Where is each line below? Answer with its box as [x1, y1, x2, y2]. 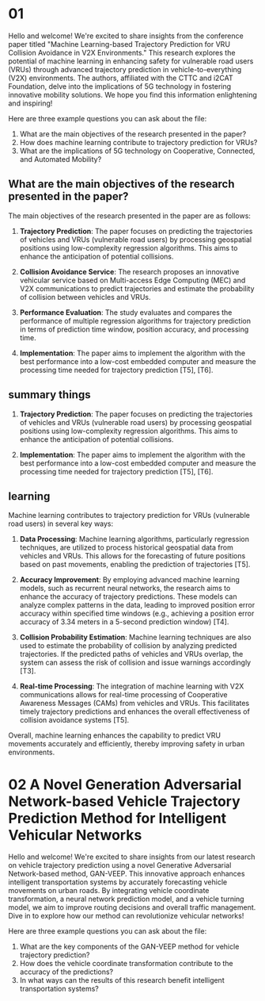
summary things [8, 388, 91, 401]
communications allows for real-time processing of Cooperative [19, 690, 228, 700]
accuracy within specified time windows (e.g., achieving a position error [19, 608, 255, 619]
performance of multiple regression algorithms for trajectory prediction [19, 316, 252, 325]
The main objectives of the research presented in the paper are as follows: [8, 211, 252, 221]
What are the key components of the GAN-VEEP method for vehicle [19, 942, 240, 952]
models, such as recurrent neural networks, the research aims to [19, 584, 231, 593]
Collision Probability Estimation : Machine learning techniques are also [19, 632, 252, 642]
